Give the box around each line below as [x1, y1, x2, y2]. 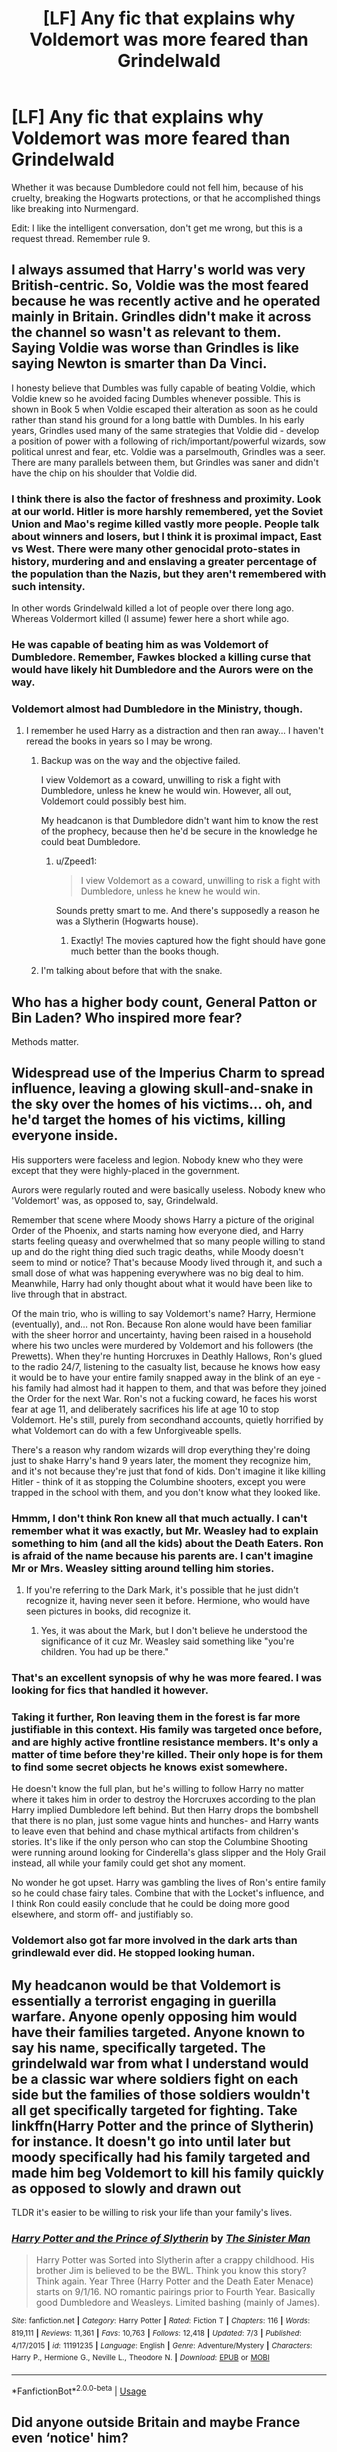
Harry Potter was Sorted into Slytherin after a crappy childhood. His [35, 2254, 315, 2266]
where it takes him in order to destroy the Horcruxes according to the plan [11, 1793, 316, 1806]
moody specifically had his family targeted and [11, 2148, 311, 2166]
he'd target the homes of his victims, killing [11, 1112, 286, 1129]
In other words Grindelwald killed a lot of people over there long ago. [11, 602, 295, 614]
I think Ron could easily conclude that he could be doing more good [11, 1898, 290, 1910]
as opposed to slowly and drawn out [11, 2180, 242, 2197]
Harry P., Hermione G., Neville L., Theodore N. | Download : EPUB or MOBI [11, 2353, 270, 2363]
